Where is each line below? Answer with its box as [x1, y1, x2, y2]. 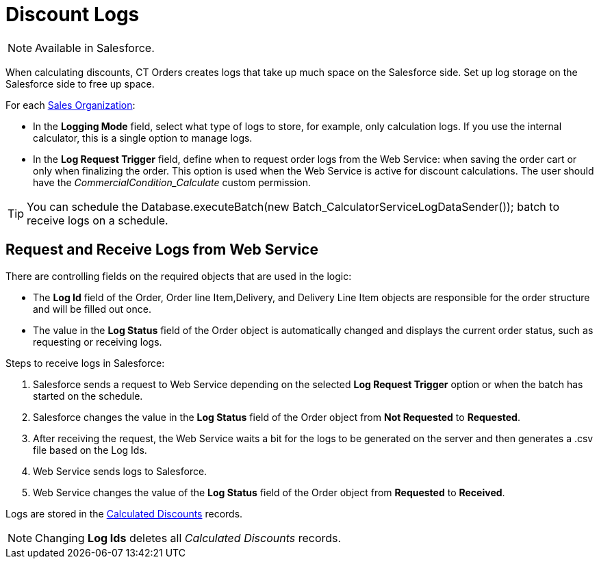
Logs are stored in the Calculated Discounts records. [5, 507, 243, 520]
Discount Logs [5, 3, 140, 26]
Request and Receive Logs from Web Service [5, 241, 318, 259]
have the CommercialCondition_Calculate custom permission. [33, 176, 311, 188]
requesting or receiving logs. [33, 335, 162, 348]
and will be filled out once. [33, 303, 151, 315]
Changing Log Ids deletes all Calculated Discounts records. [35, 530, 342, 545]
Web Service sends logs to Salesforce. [33, 465, 207, 477]
